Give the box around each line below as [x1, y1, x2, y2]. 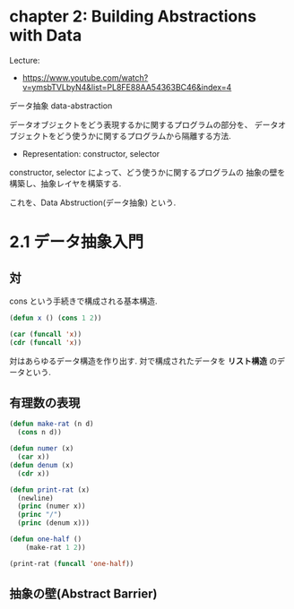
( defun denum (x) [9, 460, 74, 469]
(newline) [17, 493, 54, 502]
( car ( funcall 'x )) [9, 330, 82, 339]
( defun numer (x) [9, 444, 74, 453]
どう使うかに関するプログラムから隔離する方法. [56, 130, 231, 141]
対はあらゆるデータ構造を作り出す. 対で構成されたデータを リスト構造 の [9, 356, 278, 366]
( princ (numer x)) [17, 502, 87, 511]
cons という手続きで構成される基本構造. [9, 296, 159, 306]
